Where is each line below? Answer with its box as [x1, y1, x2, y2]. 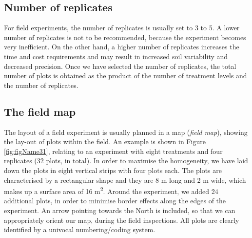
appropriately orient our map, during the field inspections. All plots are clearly [4, 215, 239, 225]
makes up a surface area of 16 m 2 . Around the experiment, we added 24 [4, 185, 218, 196]
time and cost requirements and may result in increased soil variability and [4, 51, 228, 61]
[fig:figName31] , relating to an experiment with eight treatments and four [4, 146, 223, 156]
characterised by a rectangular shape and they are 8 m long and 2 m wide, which [4, 174, 246, 185]
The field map [4, 104, 76, 119]
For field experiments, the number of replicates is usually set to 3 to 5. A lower [4, 22, 240, 33]
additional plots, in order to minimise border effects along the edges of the [4, 195, 226, 206]
